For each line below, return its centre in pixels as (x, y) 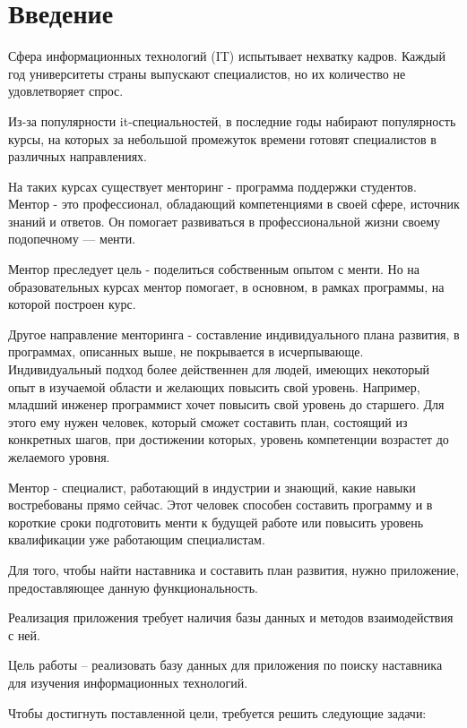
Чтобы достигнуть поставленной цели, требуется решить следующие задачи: (217, 712)
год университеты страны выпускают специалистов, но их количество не (207, 73)
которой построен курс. (72, 304)
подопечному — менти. (72, 239)
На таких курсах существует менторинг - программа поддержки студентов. (212, 186)
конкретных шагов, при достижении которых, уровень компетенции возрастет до (229, 439)
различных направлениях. (78, 156)
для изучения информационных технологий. (128, 682)
